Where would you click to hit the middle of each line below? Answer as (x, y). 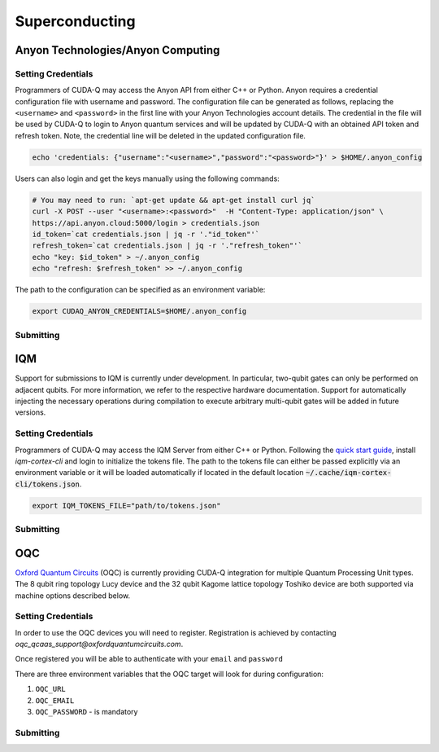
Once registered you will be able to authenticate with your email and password (149, 659)
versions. (30, 412)
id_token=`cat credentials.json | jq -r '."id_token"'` (146, 234)
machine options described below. (72, 596)
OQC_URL (51, 689)
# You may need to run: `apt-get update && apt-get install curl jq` (174, 200)
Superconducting (75, 21)
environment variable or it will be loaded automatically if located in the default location (159, 473)
